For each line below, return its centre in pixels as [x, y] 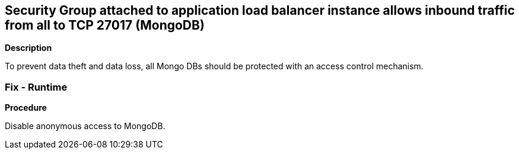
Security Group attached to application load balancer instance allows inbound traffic [260, 10]
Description [28, 48]
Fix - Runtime [36, 87]
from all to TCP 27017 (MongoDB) [105, 25]
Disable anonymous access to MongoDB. [85, 126]
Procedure [26, 108]
